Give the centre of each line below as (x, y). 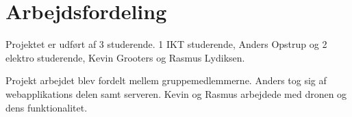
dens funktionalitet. (47, 107)
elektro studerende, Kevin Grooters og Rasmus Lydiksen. (125, 57)
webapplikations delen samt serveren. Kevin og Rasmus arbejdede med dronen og (176, 93)
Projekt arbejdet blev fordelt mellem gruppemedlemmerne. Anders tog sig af (166, 80)
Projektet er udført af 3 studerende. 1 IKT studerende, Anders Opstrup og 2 (166, 44)
